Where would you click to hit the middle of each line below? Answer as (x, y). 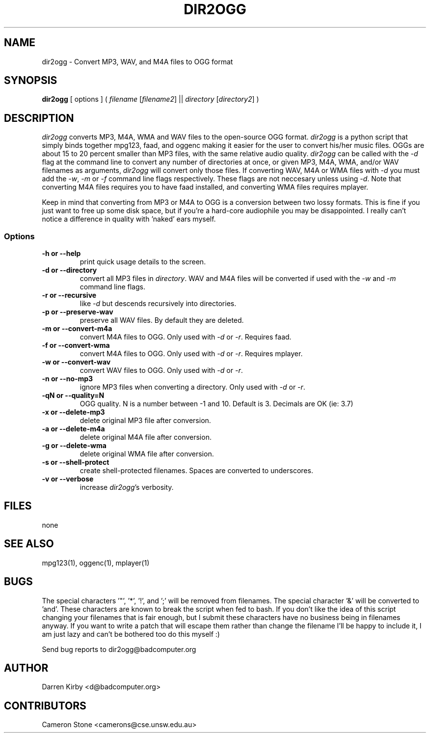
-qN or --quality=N (73, 396)
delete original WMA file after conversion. (147, 454)
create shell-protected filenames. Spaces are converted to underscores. (196, 471)
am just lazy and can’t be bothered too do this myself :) (131, 634)
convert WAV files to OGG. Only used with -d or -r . (161, 370)
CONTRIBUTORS (45, 706)
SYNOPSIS (31, 81)
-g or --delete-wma (74, 446)
